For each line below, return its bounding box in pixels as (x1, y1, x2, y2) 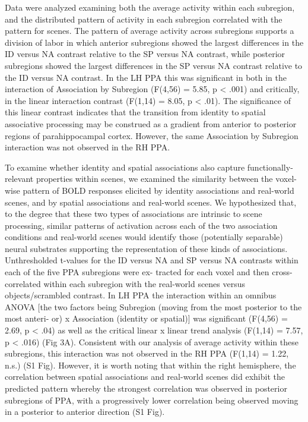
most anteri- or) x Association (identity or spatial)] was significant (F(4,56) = (5, 312, 288, 325)
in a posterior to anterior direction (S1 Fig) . (5, 405, 165, 418)
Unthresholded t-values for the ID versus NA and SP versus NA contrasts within (5, 254, 299, 266)
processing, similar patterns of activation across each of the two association (5, 219, 278, 231)
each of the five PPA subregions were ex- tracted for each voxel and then (5, 266, 269, 278)
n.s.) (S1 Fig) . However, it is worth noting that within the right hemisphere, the (5, 358, 296, 371)
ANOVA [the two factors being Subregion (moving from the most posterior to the (5, 300, 302, 313)
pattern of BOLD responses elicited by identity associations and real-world (23, 184, 294, 196)
